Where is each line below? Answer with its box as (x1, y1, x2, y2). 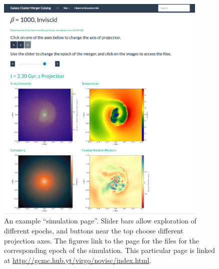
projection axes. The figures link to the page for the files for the (4, 235, 199, 245)
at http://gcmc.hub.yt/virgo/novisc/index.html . (4, 254, 151, 265)
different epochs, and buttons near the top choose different (4, 225, 183, 235)
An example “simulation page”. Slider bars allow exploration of (4, 215, 196, 226)
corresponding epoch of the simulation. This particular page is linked (4, 245, 215, 255)
